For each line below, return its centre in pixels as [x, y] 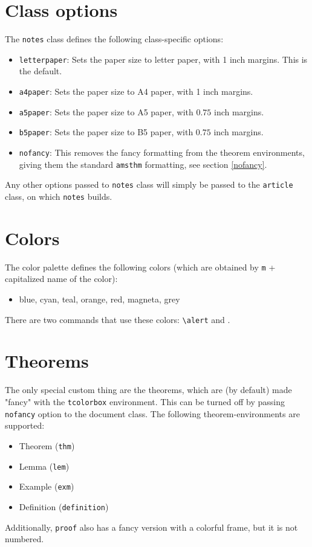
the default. [41, 71]
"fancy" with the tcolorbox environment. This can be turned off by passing [145, 401]
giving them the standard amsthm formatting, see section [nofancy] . [143, 164]
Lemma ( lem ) [44, 466]
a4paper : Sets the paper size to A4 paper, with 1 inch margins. [136, 91]
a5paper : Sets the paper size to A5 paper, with [106, 111]
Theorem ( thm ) [47, 445]
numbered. [24, 539]
